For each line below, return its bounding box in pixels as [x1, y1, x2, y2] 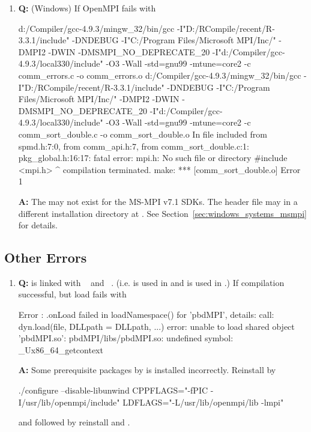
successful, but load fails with [18, 288, 127, 300]
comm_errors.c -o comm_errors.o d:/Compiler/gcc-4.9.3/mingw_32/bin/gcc [18, 68, 301, 81]
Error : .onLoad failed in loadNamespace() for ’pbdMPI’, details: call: [18, 308, 274, 321]
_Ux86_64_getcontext [18, 343, 103, 356]
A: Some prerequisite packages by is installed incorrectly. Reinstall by [18, 364, 276, 376]
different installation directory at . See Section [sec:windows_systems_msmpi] [18, 207, 307, 219]
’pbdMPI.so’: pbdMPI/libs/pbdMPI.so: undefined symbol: [18, 332, 234, 344]
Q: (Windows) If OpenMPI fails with [18, 2, 156, 14]
